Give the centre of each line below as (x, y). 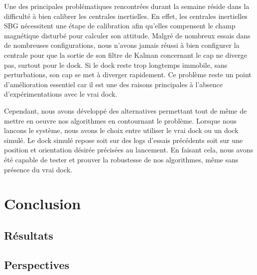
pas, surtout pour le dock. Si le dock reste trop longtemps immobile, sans (116, 65)
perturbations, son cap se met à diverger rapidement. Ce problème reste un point (128, 74)
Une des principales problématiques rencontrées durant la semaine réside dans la (127, 6)
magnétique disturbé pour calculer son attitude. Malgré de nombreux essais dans (127, 35)
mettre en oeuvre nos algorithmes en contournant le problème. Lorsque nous (120, 120)
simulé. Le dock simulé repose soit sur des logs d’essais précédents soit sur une (124, 140)
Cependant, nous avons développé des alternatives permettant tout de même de (126, 110)
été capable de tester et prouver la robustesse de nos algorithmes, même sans (121, 159)
